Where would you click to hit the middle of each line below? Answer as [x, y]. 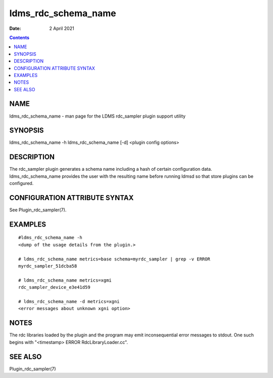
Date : [15, 28]
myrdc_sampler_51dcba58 [48, 266]
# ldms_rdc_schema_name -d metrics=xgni [69, 301]
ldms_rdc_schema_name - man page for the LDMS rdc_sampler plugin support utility [97, 116]
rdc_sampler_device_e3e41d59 [54, 287]
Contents [19, 37]
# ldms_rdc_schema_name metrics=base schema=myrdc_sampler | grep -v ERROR [114, 259]
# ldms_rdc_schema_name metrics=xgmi [65, 280]
